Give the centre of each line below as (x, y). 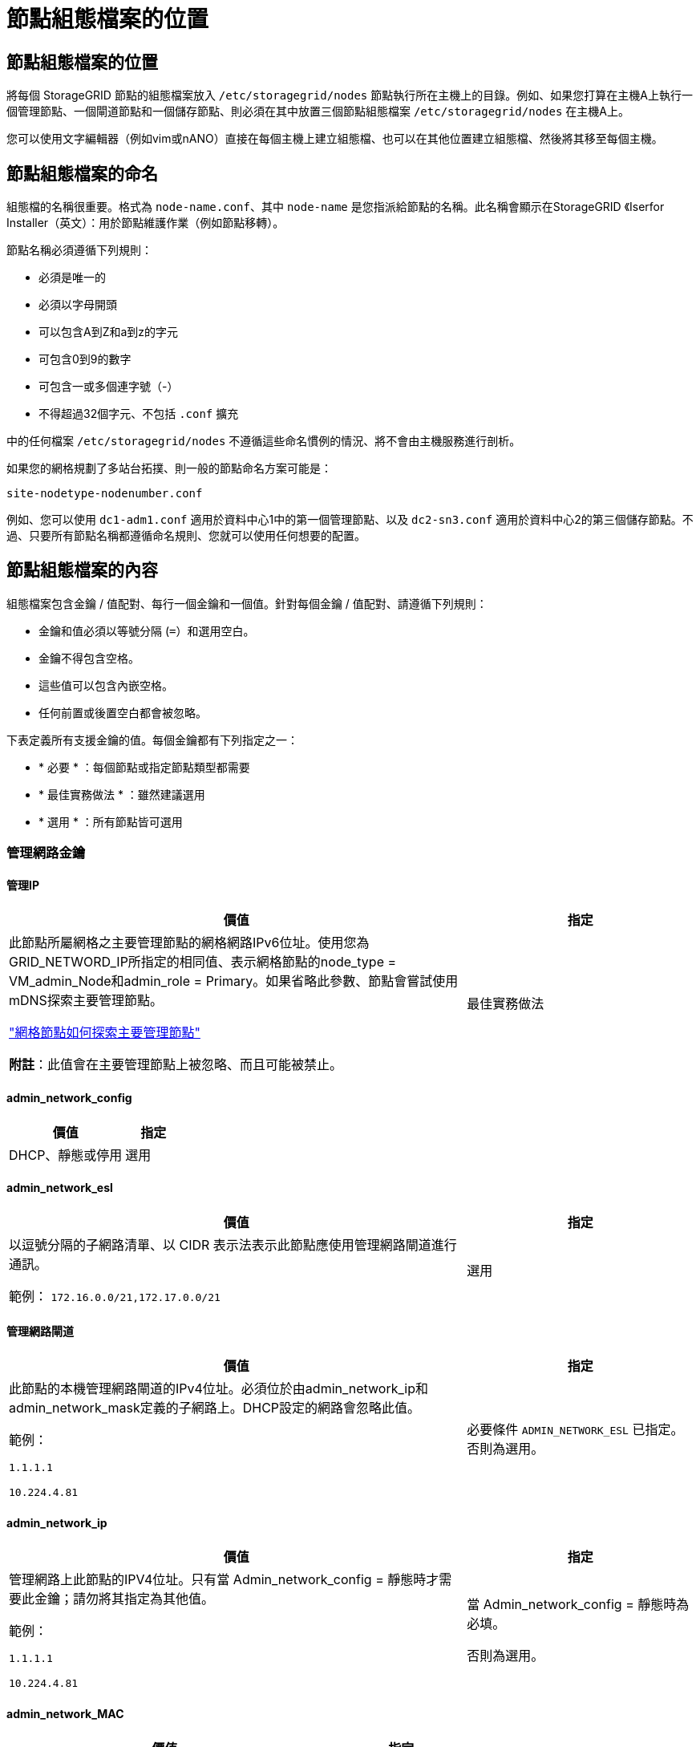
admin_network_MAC (65, 1713)
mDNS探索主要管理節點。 (86, 1001)
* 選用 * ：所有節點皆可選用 (111, 821)
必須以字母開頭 (78, 305)
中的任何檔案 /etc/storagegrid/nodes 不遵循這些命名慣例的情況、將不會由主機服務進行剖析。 (264, 441)
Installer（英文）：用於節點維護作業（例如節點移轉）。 (146, 223)
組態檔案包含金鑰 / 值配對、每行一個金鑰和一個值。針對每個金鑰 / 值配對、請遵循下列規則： (247, 603)
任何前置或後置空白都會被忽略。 (123, 712)
